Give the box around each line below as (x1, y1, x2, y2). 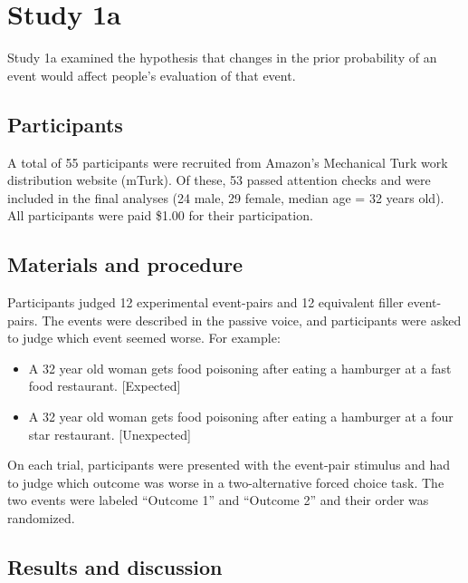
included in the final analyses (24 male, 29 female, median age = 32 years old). (7, 188, 444, 207)
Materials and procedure (7, 250, 244, 278)
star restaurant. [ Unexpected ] (28, 424, 192, 443)
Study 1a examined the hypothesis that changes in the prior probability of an (7, 48, 437, 67)
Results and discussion (7, 553, 223, 581)
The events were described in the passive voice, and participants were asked (42, 310, 462, 329)
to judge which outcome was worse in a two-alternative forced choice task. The (7, 472, 444, 491)
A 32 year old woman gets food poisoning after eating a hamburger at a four (28, 407, 454, 426)
